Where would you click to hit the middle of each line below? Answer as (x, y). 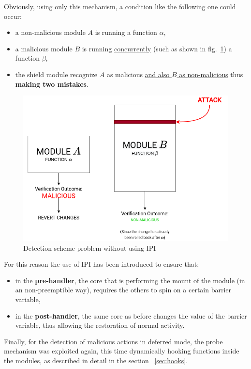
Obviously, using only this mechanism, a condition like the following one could (120, 6)
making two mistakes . (52, 84)
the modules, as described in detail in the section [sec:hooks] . (96, 360)
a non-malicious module (50, 32)
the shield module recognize (56, 74)
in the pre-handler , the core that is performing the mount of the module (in (130, 280)
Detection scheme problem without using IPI (90, 248)
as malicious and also (138, 74)
